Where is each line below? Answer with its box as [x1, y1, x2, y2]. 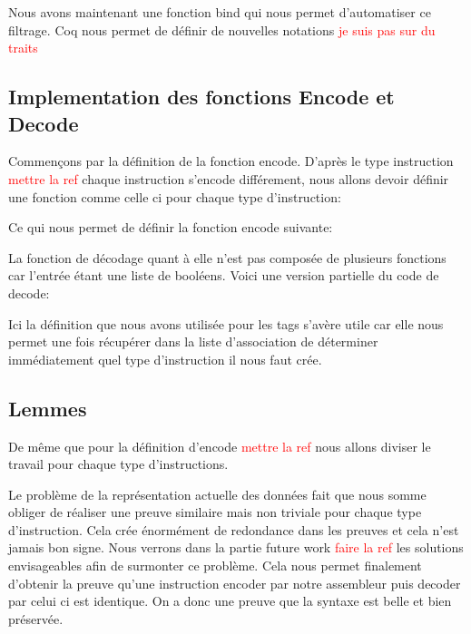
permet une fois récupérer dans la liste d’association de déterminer [8, 332, 378, 351]
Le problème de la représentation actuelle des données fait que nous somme [8, 484, 427, 503]
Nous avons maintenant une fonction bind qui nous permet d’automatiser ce [8, 3, 431, 21]
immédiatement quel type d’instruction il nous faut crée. [8, 349, 322, 368]
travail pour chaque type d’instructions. [8, 454, 229, 473]
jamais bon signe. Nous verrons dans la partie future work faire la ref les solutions [8, 538, 464, 557]
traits [8, 38, 38, 57]
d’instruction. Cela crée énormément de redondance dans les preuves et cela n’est [8, 520, 459, 539]
